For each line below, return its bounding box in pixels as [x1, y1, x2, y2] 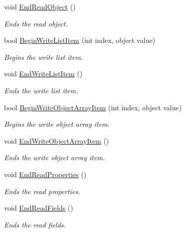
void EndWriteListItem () [4, 68, 83, 79]
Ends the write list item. [4, 85, 78, 95]
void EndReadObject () [4, 1, 76, 11]
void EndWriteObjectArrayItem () [4, 135, 109, 146]
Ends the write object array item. [4, 152, 105, 163]
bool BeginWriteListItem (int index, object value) [4, 35, 156, 45]
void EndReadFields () [4, 203, 73, 213]
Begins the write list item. [4, 51, 83, 62]
